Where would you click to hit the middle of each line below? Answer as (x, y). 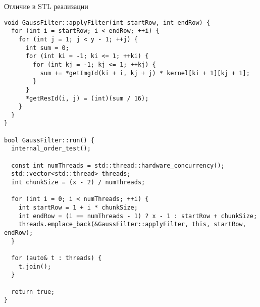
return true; (33, 292)
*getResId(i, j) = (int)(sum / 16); (87, 98)
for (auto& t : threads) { (57, 258)
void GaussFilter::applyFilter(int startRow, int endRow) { (107, 22)
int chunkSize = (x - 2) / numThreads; (78, 183)
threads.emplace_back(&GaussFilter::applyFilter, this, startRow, (132, 224)
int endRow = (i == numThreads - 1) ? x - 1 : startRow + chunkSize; (138, 216)
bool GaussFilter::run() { (49, 140)
